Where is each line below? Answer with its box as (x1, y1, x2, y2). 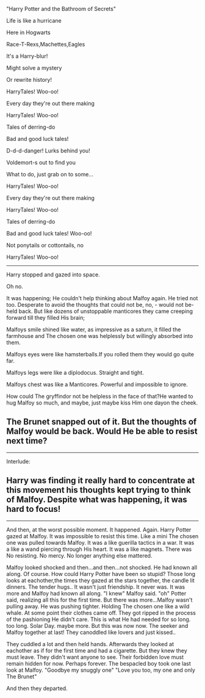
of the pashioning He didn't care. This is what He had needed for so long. (6, 616, 191, 623)
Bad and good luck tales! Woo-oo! (6, 230, 92, 237)
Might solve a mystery (6, 64, 62, 71)
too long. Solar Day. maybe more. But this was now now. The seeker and (6, 622, 189, 629)
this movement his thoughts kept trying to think (6, 485, 191, 495)
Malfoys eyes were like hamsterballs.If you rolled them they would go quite (6, 351, 194, 358)
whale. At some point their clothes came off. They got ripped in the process (6, 609, 196, 616)
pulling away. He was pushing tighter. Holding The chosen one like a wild (6, 602, 190, 610)
